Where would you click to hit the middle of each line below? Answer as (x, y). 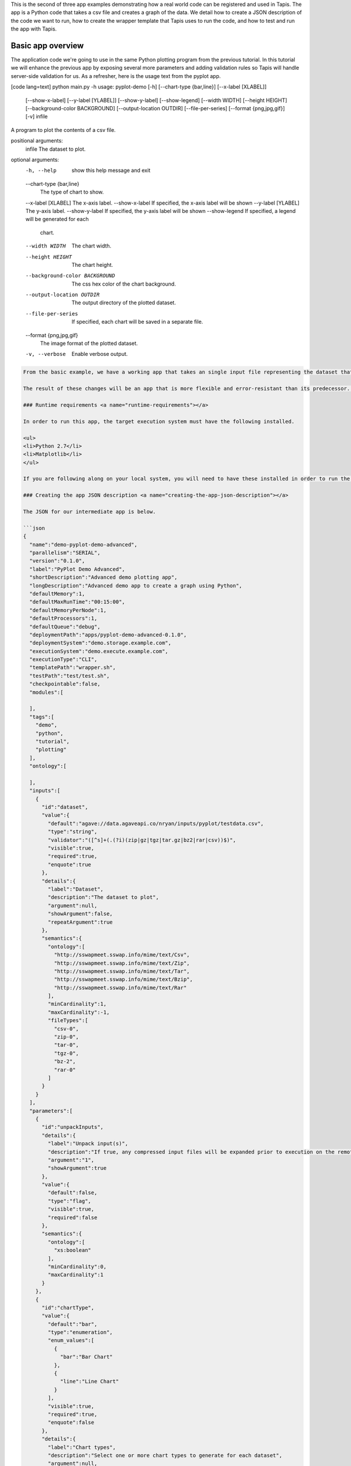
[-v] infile (37, 117)
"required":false (73, 1217)
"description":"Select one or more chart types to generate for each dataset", (165, 1455)
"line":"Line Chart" (90, 1382)
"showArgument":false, (80, 914)
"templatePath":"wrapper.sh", (73, 668)
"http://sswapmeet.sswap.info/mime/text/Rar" (120, 987)
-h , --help (41, 171)
